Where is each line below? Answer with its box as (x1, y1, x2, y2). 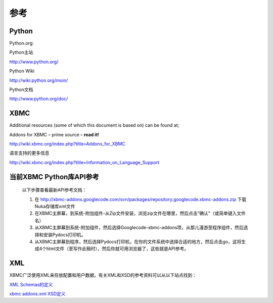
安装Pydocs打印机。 (43, 231, 86, 237)
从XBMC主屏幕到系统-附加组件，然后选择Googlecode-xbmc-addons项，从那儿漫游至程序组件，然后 (34, 225, 244, 231)
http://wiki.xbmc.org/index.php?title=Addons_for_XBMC (9, 141, 126, 147)
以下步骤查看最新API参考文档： (22, 187, 87, 193)
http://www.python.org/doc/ (9, 96, 68, 102)
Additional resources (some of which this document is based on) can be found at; (9, 122, 179, 128)
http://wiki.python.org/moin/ (9, 77, 68, 83)
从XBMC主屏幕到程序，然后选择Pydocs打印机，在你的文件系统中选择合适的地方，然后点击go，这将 (34, 239, 242, 245)
